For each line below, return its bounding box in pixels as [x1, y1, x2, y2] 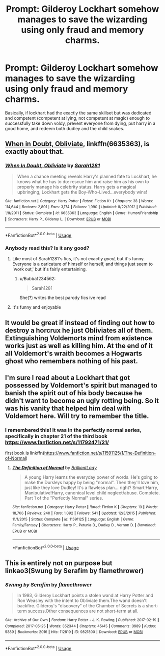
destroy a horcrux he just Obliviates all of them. [5, 326, 153, 334]
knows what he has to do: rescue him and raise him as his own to [17, 178, 149, 185]
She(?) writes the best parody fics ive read [19, 295, 106, 301]
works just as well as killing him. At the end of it [5, 341, 153, 350]
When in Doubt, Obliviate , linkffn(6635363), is [5, 140, 150, 148]
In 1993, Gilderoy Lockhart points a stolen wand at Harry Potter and [17, 592, 154, 598]
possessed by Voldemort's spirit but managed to [5, 381, 158, 389]
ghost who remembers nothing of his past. [5, 357, 138, 365]
